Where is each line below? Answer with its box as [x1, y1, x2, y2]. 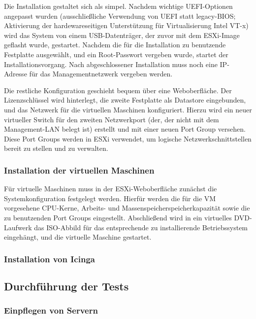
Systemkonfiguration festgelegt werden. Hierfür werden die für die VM [4, 193, 216, 203]
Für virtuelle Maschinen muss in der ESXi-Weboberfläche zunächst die [4, 183, 217, 194]
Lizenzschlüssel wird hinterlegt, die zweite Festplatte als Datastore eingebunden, [4, 95, 246, 105]
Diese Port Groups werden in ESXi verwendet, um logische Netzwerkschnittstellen [4, 133, 252, 143]
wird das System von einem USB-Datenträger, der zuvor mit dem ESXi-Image [4, 30, 240, 40]
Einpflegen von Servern [4, 304, 98, 317]
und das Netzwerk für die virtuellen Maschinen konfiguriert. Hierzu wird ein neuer [4, 104, 252, 114]
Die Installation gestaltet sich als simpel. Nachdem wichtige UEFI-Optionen [4, 1, 233, 11]
